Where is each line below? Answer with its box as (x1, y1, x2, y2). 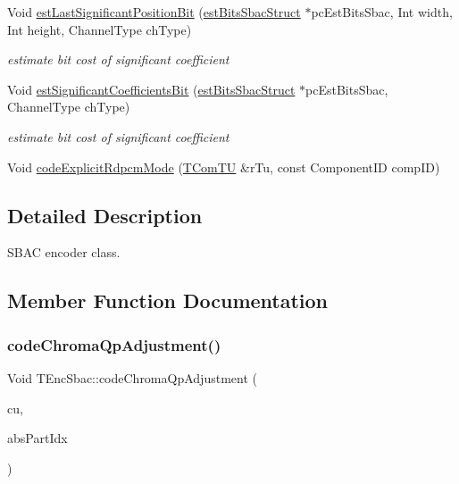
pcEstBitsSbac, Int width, (311, 3, 453, 21)
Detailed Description (7, 201, 203, 229)
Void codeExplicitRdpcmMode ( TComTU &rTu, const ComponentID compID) (7, 157, 440, 176)
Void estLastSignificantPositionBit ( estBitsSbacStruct (7, 3, 301, 21)
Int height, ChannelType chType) (7, 20, 192, 38)
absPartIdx (7, 429, 68, 447)
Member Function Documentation (7, 287, 329, 314)
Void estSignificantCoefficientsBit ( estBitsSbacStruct (7, 79, 296, 98)
